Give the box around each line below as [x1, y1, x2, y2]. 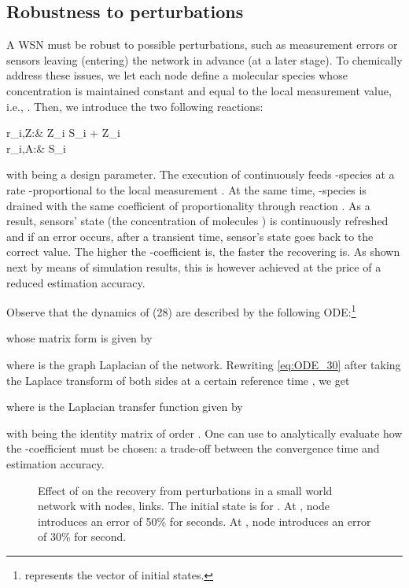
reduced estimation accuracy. [6, 274, 146, 290]
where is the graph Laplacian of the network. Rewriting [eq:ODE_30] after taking [6, 356, 401, 372]
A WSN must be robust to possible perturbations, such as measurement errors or [6, 36, 398, 53]
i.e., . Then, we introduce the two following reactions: [6, 98, 263, 114]
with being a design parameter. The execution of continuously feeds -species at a [6, 166, 395, 183]
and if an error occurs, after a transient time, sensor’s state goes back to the [6, 227, 374, 244]
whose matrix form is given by [6, 330, 153, 346]
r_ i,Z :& [6, 124, 44, 141]
